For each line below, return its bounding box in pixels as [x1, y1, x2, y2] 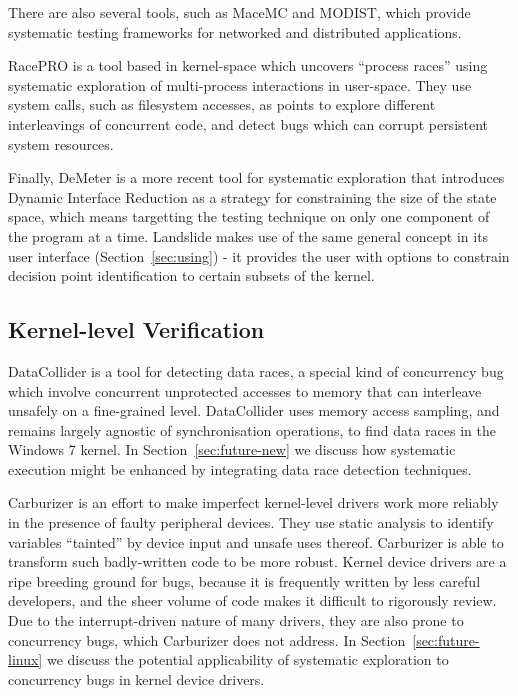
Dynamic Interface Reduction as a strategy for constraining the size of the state [8, 186, 497, 207]
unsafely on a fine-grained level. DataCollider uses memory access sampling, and [8, 400, 500, 421]
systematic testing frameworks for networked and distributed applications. [8, 21, 462, 42]
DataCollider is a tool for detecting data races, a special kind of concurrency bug [8, 360, 504, 381]
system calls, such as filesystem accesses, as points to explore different [8, 94, 436, 115]
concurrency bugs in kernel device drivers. [8, 668, 265, 689]
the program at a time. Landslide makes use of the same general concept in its [8, 225, 489, 246]
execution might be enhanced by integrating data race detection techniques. [8, 458, 472, 479]
